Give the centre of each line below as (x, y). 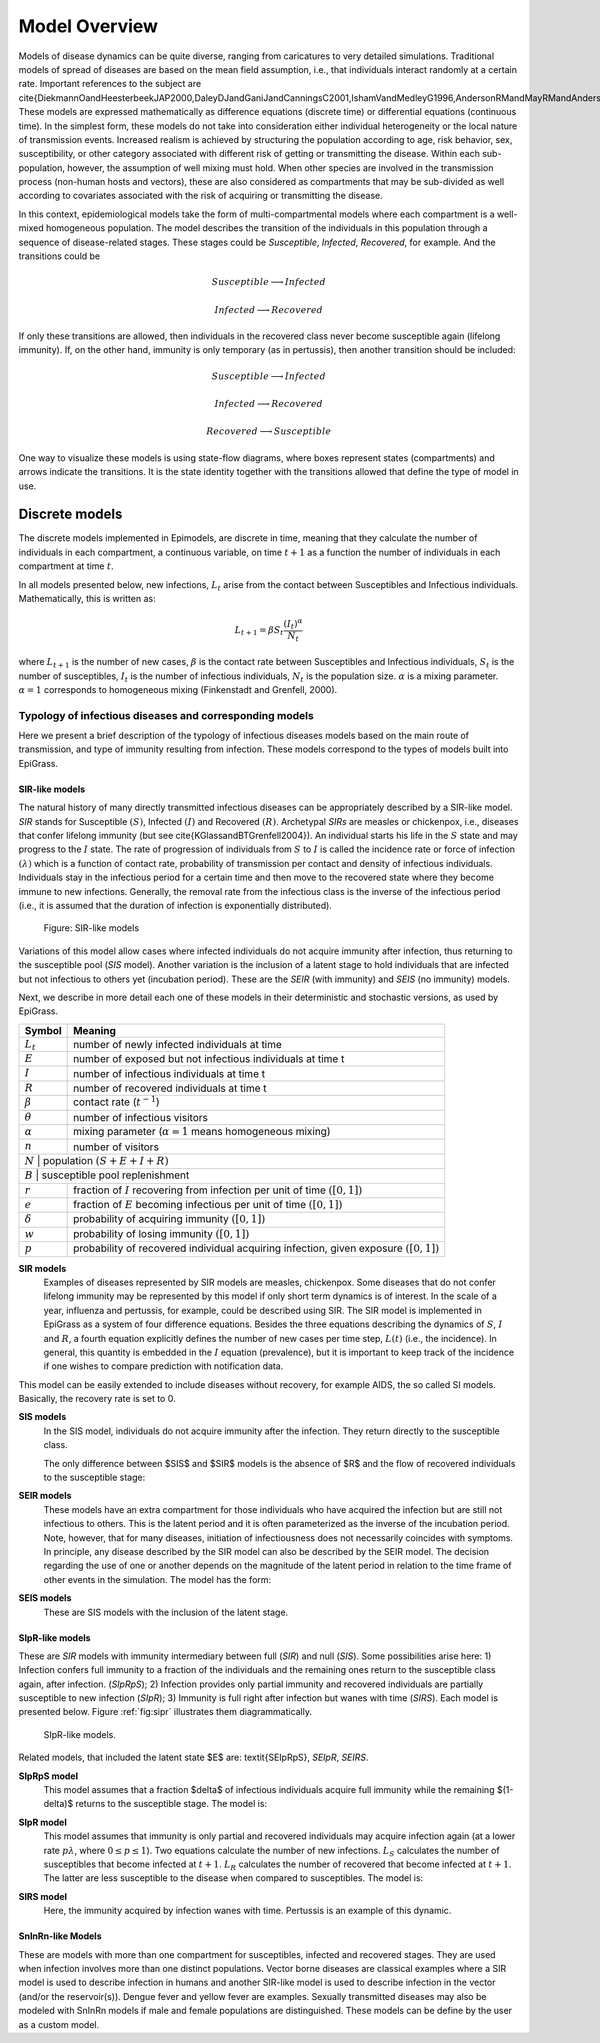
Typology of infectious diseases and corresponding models (166, 715)
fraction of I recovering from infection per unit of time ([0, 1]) (218, 1190)
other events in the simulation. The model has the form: (157, 1579)
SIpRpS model (48, 1776)
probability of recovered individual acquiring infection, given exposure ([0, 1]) (256, 1248)
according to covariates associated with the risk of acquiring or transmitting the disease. (201, 196)
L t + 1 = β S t (259, 631)
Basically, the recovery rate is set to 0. (97, 1399)
